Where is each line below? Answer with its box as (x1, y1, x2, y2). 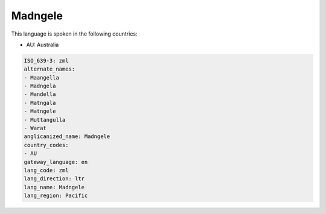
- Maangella (24, 74, 60, 81)
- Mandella (24, 91, 56, 98)
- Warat (24, 125, 46, 132)
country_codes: (24, 142, 69, 148)
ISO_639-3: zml (24, 57, 69, 64)
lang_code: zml (24, 167, 69, 174)
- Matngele (24, 108, 56, 115)
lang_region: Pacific (24, 192, 88, 199)
